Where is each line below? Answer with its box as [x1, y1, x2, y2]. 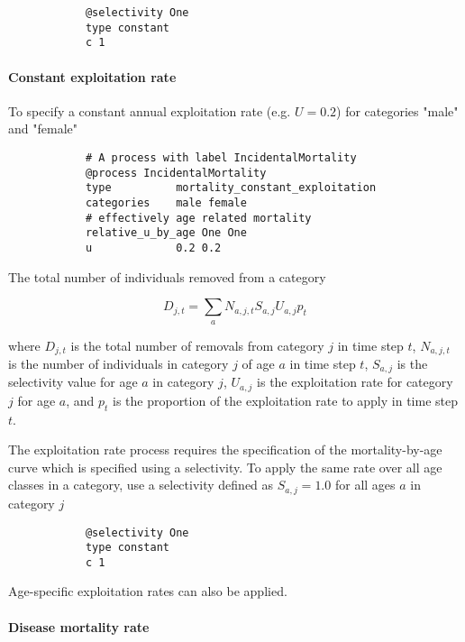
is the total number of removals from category [70, 335, 324, 354]
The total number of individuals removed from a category [8, 267, 326, 286]
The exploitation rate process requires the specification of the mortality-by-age [8, 440, 442, 459]
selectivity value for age [8, 372, 138, 391]
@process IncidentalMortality [85, 166, 267, 179]
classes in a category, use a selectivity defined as [8, 475, 274, 494]
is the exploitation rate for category [257, 372, 453, 391]
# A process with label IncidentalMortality [85, 151, 357, 164]
